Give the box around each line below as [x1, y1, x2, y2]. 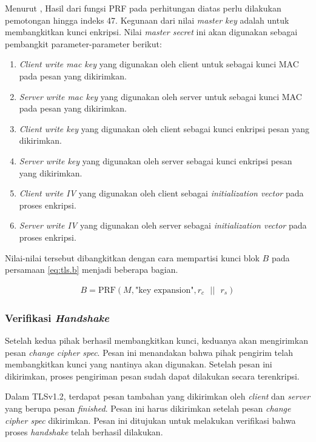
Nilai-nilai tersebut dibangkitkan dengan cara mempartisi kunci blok [5, 251, 260, 264]
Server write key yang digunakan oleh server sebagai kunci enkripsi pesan [19, 154, 292, 167]
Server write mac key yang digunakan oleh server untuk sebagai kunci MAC [19, 90, 302, 102]
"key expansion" [135, 286, 194, 295]
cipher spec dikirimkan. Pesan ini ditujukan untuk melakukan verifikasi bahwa [5, 414, 296, 426]
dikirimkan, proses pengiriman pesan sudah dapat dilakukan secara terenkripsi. [5, 369, 300, 382]
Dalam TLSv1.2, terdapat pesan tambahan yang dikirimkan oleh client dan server [5, 390, 311, 403]
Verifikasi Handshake [5, 310, 110, 325]
